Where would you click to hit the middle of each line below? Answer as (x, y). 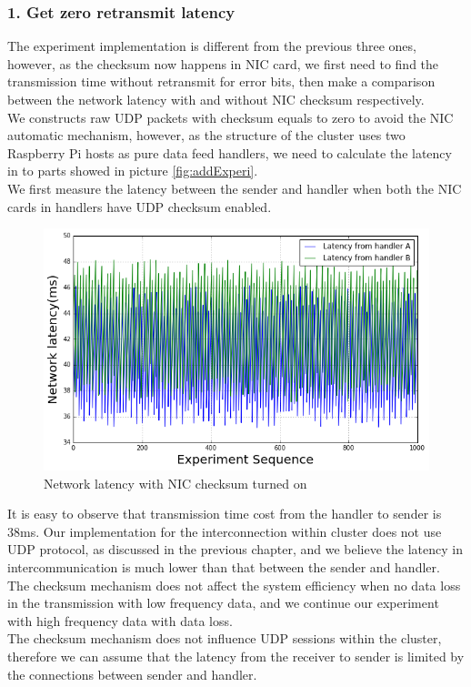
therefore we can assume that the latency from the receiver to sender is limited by (236, 657)
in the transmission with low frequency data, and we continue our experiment (223, 603)
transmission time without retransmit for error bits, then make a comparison (221, 81)
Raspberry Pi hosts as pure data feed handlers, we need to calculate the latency (230, 152)
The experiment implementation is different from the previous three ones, (212, 46)
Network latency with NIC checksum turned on (175, 483)
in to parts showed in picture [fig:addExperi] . (133, 171)
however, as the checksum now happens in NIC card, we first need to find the (223, 63)
